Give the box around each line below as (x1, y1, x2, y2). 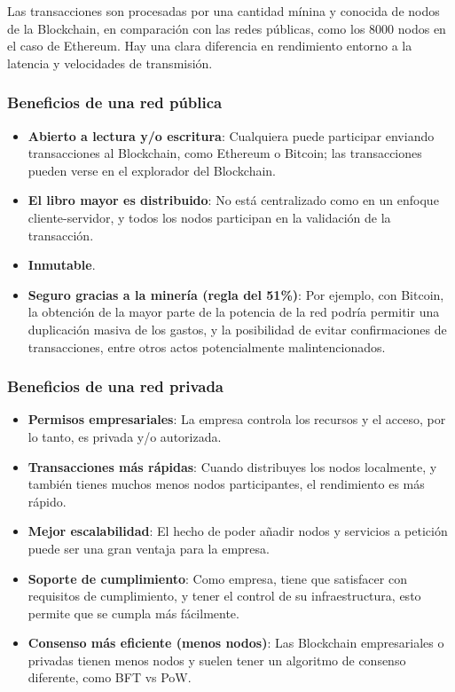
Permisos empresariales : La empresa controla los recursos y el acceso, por (27, 410, 446, 429)
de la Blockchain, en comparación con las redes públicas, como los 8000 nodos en (7, 19, 446, 37)
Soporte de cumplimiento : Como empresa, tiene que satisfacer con (27, 569, 407, 587)
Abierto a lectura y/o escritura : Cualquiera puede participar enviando (27, 126, 435, 145)
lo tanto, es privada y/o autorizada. (27, 427, 222, 445)
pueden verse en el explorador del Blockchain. (27, 161, 277, 179)
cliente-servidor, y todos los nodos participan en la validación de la (27, 208, 391, 226)
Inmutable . (27, 256, 96, 274)
